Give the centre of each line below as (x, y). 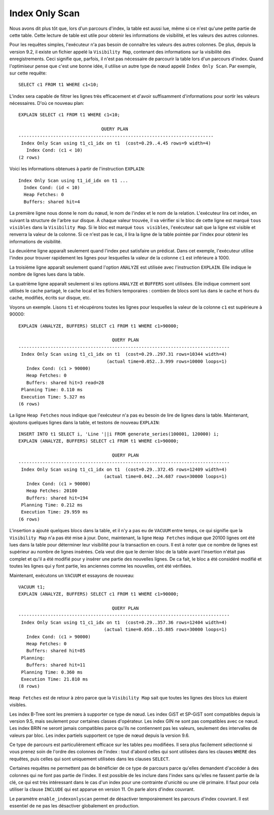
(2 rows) (29, 157)
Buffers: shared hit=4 (52, 202)
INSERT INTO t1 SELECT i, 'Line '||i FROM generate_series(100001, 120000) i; (119, 434)
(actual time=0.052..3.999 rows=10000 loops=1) (167, 361)
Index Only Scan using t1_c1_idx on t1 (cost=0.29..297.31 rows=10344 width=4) (124, 354)
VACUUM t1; (32, 587)
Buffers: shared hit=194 (57, 498)
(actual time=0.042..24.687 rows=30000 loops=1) (165, 477)
